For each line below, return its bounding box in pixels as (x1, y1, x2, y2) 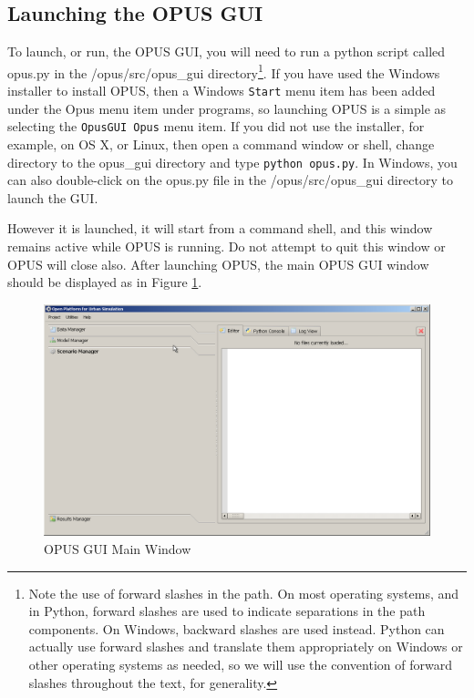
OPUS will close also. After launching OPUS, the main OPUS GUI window (7, 254, 429, 273)
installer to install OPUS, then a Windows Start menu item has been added (7, 81, 436, 100)
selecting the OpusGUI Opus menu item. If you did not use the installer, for (7, 117, 425, 136)
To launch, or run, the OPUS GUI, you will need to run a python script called (7, 42, 446, 61)
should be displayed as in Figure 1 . (7, 272, 202, 292)
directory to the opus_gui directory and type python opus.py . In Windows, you (7, 152, 458, 171)
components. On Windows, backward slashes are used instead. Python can (28, 619, 445, 638)
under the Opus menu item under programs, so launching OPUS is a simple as (7, 98, 447, 118)
